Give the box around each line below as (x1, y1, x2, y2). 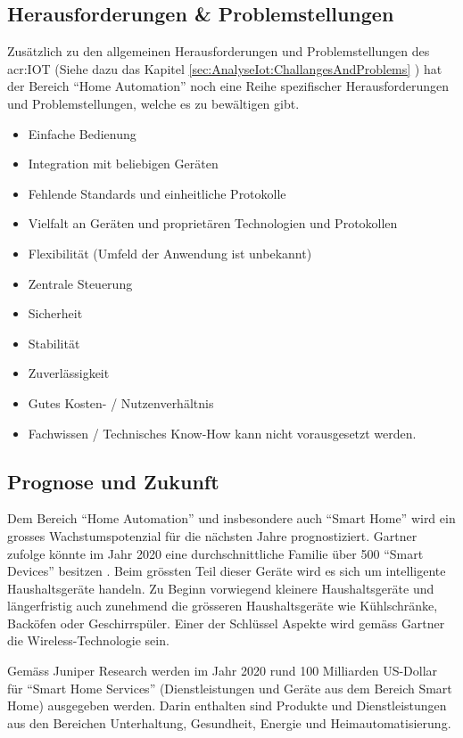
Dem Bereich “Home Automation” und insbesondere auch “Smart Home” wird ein (7, 509, 456, 528)
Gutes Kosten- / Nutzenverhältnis (28, 393, 214, 412)
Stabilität (28, 333, 80, 352)
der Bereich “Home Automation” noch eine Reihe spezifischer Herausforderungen (7, 77, 450, 95)
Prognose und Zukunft (7, 467, 219, 495)
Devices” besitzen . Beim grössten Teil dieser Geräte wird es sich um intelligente (7, 562, 446, 580)
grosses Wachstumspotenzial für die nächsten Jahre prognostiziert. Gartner (7, 526, 418, 545)
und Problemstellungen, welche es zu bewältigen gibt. (7, 94, 300, 112)
